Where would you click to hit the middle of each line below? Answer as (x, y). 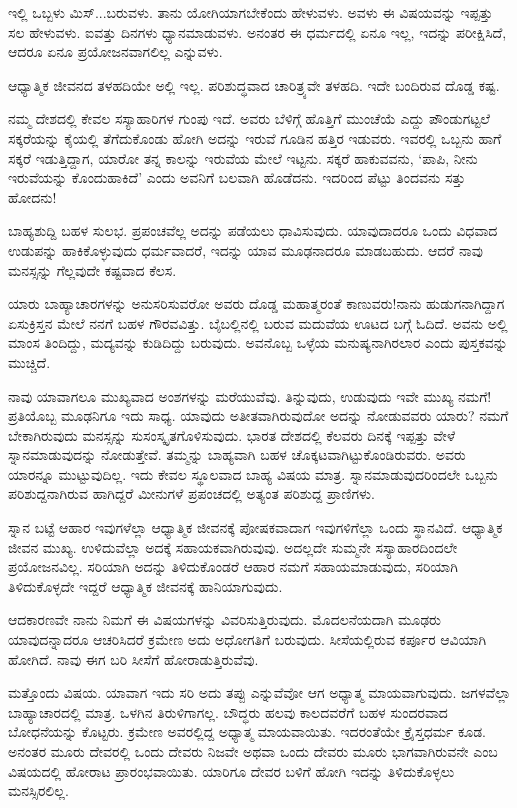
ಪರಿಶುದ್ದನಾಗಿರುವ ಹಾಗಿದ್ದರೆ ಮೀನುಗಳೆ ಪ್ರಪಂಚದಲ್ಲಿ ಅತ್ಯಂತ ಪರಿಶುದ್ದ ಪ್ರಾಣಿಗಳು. (191, 493)
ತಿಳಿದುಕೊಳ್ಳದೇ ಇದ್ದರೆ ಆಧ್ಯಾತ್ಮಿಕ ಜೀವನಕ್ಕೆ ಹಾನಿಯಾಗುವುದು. (145, 585)
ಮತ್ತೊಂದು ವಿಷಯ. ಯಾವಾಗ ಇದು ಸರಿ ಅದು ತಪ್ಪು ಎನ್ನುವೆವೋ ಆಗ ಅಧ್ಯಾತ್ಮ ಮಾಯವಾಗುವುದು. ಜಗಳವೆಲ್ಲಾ (259, 692)
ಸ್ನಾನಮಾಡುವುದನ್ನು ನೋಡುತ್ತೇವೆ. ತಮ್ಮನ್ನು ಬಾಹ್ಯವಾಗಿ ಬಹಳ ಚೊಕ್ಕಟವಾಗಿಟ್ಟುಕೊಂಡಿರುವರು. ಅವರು (237, 454)
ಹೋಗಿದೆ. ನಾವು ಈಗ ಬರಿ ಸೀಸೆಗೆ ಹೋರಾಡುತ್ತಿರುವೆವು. (133, 658)
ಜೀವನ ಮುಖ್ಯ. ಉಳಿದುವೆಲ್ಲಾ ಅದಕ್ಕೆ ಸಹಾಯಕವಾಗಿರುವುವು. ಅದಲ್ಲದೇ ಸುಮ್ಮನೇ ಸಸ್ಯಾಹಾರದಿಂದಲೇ (233, 546)
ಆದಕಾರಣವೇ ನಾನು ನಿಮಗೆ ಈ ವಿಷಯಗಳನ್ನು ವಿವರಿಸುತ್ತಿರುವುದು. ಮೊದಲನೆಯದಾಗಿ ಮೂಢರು (224, 619)
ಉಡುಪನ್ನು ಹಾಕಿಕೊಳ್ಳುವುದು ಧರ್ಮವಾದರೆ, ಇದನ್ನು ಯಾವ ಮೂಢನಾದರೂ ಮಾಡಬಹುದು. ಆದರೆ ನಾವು (246, 249)
